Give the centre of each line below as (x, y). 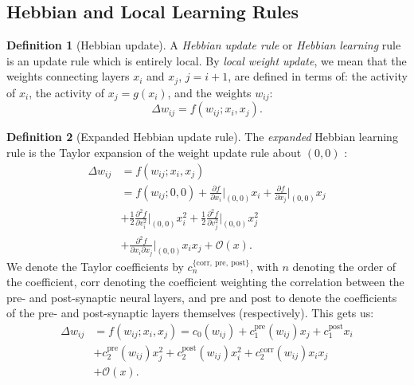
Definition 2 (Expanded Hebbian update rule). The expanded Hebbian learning (202, 137)
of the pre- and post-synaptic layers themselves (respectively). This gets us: (190, 313)
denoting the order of (344, 266)
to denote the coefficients (336, 297)
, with (264, 266)
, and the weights (209, 92)
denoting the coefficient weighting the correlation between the (254, 282)
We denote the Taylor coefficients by (95, 266)
